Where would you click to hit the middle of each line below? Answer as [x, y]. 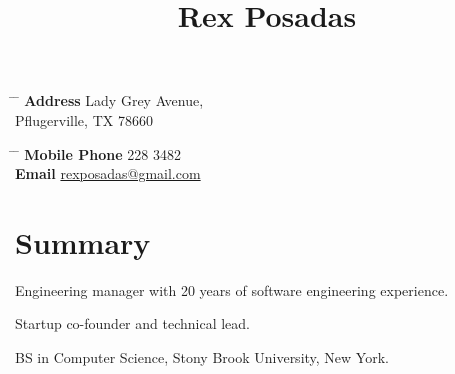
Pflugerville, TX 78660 [84, 119]
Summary [83, 241]
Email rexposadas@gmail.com [108, 173]
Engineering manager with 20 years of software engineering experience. [232, 289]
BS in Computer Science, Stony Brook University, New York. [202, 357]
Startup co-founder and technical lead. [133, 323]
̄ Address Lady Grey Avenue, [109, 100]
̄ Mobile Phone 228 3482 [98, 153]
